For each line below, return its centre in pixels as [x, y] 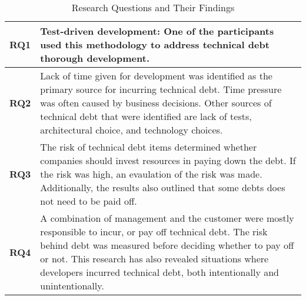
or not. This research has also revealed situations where [154, 259]
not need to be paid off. [89, 201]
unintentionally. [72, 286]
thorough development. [95, 58]
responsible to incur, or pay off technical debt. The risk [154, 231]
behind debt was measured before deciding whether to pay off [167, 245]
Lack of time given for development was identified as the [156, 76]
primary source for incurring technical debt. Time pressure [161, 89]
